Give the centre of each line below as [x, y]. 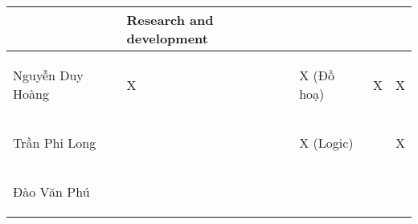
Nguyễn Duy [48, 75]
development [167, 38]
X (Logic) [326, 143]
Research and [170, 20]
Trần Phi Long [55, 143]
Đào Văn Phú [51, 191]
